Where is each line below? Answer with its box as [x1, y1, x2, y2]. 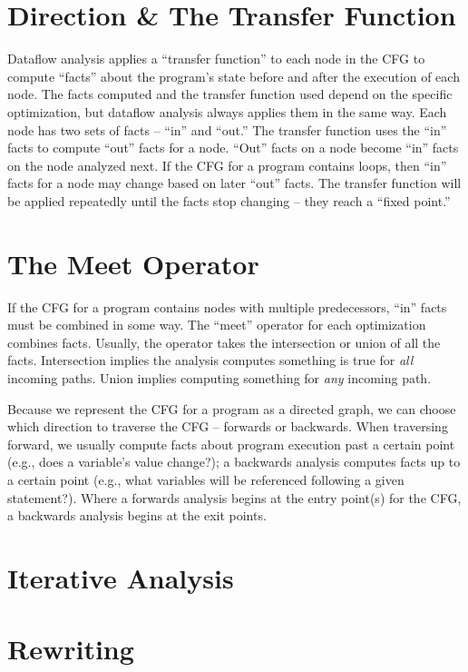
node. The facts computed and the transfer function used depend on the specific [7, 84, 453, 104]
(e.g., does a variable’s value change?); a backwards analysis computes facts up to [7, 452, 461, 471]
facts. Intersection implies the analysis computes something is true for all [7, 351, 414, 370]
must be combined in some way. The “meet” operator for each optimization [7, 315, 426, 334]
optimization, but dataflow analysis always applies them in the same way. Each [7, 102, 447, 121]
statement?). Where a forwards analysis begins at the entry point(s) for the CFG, [7, 488, 462, 507]
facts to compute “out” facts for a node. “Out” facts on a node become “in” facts [7, 138, 459, 157]
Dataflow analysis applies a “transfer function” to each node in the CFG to [7, 49, 425, 68]
